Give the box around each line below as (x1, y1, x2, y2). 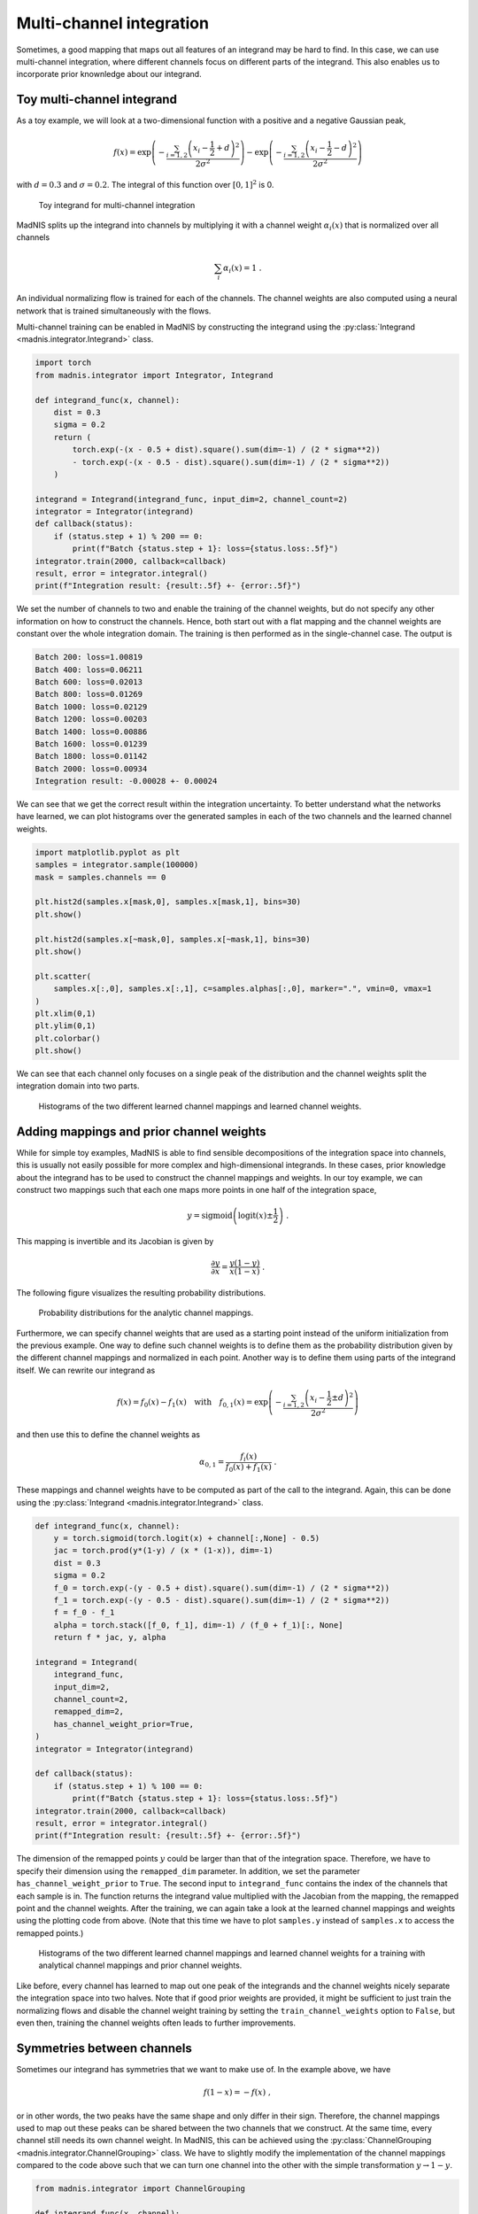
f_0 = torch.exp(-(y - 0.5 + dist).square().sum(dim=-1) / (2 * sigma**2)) (53, 1583, 390, 1593)
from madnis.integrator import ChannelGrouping (35, 2184, 245, 2194)
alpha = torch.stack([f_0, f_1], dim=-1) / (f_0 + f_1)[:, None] (53, 1620, 343, 1630)
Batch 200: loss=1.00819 (35, 652, 143, 662)
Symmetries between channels (16, 2040, 192, 2055)
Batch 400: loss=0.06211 (35, 664, 143, 675)
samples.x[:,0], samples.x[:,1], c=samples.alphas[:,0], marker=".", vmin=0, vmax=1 (53, 984, 433, 994)
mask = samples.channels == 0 (35, 872, 166, 882)
